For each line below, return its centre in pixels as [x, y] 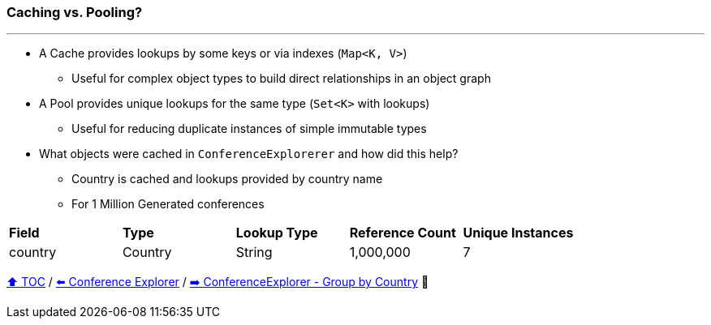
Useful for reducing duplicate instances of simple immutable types [249, 129]
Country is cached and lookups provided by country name [227, 179]
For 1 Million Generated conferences [168, 204]
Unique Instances [518, 233]
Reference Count [403, 233]
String [254, 252]
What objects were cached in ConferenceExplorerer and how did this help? [249, 154]
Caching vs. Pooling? [75, 12]
